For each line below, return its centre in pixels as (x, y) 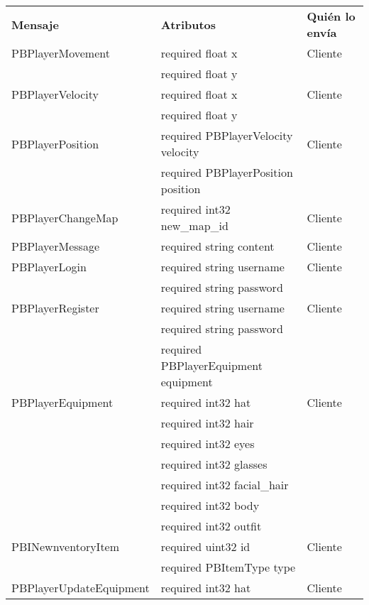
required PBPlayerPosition (227, 172)
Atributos (188, 24)
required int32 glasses (214, 464)
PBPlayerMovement (61, 53)
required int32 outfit (211, 526)
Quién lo (331, 16)
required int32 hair (207, 423)
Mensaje (35, 24)
